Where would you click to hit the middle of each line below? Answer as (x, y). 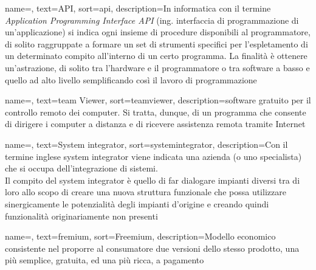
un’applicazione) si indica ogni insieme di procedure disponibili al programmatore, (158, 32)
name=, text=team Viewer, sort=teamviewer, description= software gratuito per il (158, 100)
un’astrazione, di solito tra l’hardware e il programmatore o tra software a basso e (157, 67)
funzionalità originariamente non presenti (81, 216)
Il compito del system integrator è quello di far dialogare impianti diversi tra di (153, 180)
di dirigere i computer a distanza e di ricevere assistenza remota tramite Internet (155, 124)
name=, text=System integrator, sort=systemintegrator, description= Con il (146, 144)
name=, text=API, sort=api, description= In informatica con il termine (138, 8)
